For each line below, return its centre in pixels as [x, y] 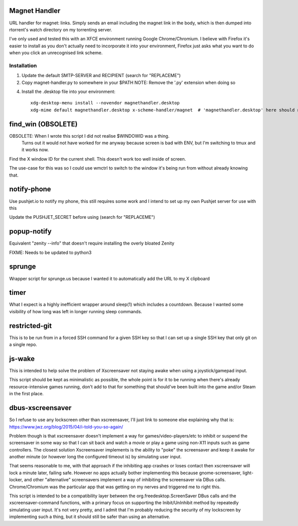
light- [248, 473]
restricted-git [31, 326]
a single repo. [23, 345]
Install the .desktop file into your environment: [69, 91]
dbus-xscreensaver [40, 408]
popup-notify [30, 231]
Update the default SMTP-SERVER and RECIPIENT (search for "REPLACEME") [101, 76]
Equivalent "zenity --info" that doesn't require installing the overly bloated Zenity [92, 243]
